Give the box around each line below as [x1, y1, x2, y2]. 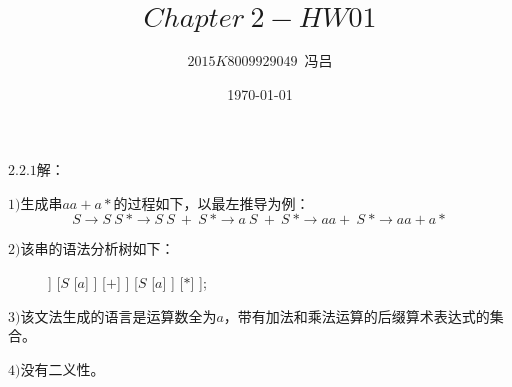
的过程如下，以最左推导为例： [113, 192, 310, 213]
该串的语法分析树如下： [20, 238, 175, 259]
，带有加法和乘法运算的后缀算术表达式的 [223, 305, 490, 326]
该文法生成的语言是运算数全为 [20, 305, 217, 326]
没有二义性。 [20, 358, 105, 379]
